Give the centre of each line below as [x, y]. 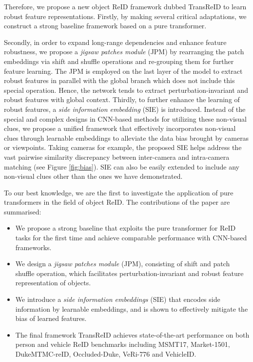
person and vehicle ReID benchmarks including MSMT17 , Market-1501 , [123, 344]
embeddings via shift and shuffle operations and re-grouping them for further [119, 61]
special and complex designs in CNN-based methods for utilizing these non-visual [125, 118]
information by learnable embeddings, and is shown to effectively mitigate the [132, 309]
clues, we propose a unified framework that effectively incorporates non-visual [120, 128]
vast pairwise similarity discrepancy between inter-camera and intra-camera [117, 157]
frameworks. [33, 247]
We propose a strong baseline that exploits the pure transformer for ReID [126, 228]
